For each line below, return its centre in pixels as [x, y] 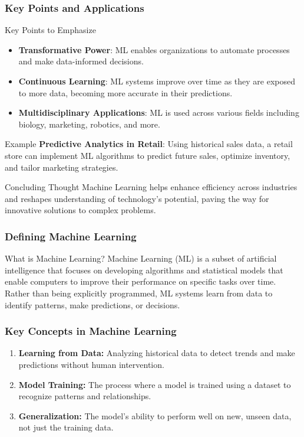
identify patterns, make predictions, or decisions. [92, 304]
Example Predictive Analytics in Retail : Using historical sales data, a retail [149, 144]
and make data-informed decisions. [81, 61]
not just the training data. [66, 427]
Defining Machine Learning [71, 236]
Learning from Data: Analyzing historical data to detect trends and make [157, 353]
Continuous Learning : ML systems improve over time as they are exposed [157, 81]
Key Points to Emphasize [50, 30]
